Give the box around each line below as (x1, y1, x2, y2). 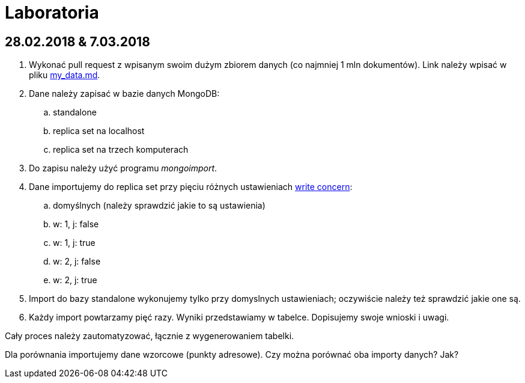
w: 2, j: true (53, 275, 97, 286)
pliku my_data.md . (29, 70, 100, 81)
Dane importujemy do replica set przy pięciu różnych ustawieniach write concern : (29, 182, 353, 192)
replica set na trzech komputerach (53, 144, 189, 155)
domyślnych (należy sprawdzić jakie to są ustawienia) (53, 200, 266, 211)
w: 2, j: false (53, 256, 101, 267)
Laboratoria (5, 2, 99, 23)
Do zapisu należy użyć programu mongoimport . (29, 163, 217, 174)
